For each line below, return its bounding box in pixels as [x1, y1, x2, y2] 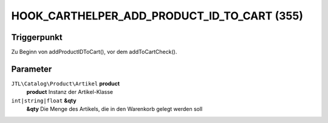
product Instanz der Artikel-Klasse [26, 88, 114, 96]
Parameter [11, 64, 52, 74]
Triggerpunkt [11, 32, 63, 42]
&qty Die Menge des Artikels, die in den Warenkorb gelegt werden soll [26, 105, 203, 113]
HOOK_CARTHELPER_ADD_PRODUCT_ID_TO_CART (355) [11, 9, 304, 22]
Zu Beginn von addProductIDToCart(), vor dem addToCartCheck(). [11, 48, 177, 56]
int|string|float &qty [11, 97, 77, 104]
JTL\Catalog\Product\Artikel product [11, 79, 120, 87]
